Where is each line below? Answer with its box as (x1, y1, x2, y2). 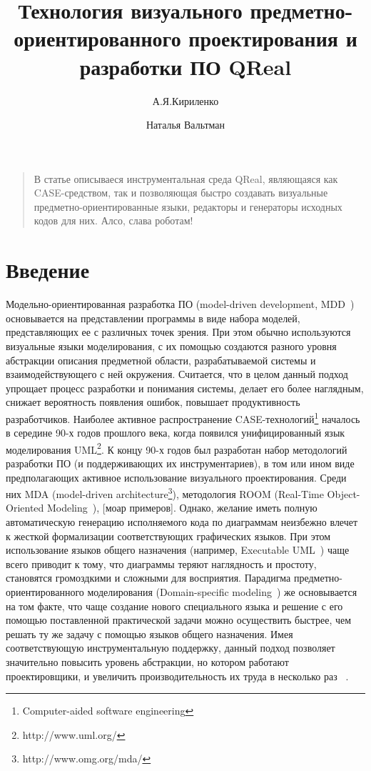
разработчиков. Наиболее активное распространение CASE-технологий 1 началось (6, 409, 360, 426)
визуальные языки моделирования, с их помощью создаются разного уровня (6, 338, 337, 353)
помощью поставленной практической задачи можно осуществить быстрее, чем (6, 612, 352, 627)
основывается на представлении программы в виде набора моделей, (6, 310, 300, 325)
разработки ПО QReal (79, 51, 292, 81)
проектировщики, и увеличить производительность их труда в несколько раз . (6, 668, 349, 683)
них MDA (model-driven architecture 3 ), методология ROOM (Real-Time (6, 484, 324, 501)
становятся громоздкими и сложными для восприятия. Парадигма (6, 570, 291, 585)
